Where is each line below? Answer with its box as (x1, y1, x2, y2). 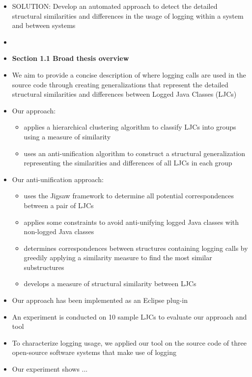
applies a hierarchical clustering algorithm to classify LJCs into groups (24, 122, 236, 132)
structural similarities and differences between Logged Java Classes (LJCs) (12, 89, 237, 99)
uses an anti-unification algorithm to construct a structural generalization (24, 148, 246, 158)
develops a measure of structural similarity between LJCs (24, 278, 196, 289)
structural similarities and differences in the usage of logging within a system (12, 10, 244, 21)
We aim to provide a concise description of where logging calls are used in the (12, 69, 246, 80)
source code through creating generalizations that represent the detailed (12, 79, 228, 89)
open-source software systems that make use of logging (12, 347, 176, 357)
